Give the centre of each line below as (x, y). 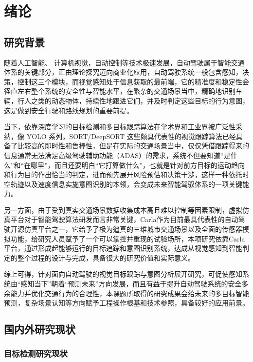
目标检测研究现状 (36, 353)
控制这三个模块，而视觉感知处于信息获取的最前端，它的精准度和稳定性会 (133, 81)
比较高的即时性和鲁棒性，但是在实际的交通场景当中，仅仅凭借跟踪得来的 (133, 146)
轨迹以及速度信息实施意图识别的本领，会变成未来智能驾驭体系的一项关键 (126, 184)
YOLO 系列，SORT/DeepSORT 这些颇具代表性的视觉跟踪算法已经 (131, 136)
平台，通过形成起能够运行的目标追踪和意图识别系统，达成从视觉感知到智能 (123, 248)
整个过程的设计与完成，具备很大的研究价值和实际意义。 (106, 257)
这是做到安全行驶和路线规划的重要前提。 (69, 110)
